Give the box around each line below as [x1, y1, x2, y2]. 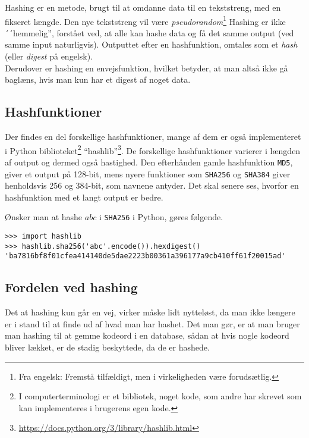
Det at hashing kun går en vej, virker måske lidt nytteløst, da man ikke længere [5, 306, 295, 318]
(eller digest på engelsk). [5, 50, 93, 62]
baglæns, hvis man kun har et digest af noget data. [5, 73, 191, 86]
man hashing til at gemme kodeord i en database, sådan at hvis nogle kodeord [5, 329, 289, 342]
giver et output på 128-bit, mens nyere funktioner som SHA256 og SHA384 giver [5, 167, 291, 180]
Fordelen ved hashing [5, 278, 138, 296]
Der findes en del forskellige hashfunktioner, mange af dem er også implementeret [5, 130, 301, 143]
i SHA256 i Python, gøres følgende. [99, 211, 223, 223]
